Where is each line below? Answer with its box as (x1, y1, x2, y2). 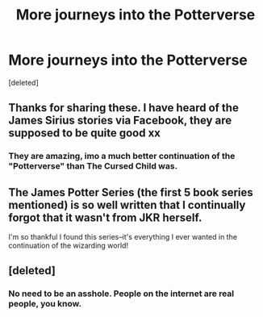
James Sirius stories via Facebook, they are (8, 114, 232, 127)
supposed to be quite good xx (8, 127, 161, 140)
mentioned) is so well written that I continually (8, 198, 246, 211)
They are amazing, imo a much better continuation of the (8, 151, 236, 162)
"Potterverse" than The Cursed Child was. (8, 161, 178, 172)
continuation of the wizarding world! (8, 240, 129, 251)
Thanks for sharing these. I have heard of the (8, 101, 240, 115)
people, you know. (8, 298, 82, 310)
